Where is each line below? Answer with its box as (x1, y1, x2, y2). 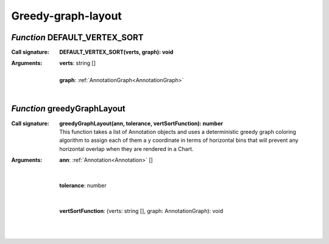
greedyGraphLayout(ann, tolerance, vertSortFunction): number (59, 119, 224, 127)
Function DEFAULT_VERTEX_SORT (11, 32, 144, 43)
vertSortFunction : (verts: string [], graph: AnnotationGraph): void (59, 207, 224, 215)
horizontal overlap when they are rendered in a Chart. (59, 145, 194, 152)
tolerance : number (59, 182, 107, 189)
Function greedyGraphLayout (11, 103, 126, 114)
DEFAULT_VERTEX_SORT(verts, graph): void (59, 49, 174, 56)
